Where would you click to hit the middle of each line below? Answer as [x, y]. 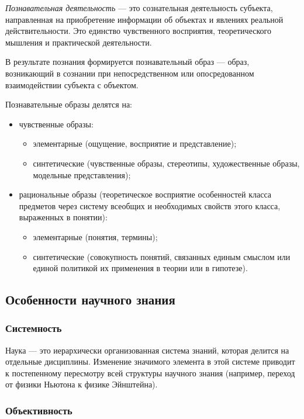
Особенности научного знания [90, 299]
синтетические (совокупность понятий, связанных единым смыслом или [162, 256]
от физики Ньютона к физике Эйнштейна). [82, 384]
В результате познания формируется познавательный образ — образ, [127, 62]
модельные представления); [82, 174]
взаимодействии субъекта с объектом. [72, 84]
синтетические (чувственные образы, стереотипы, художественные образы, [166, 163]
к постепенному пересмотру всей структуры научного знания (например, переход [150, 373]
